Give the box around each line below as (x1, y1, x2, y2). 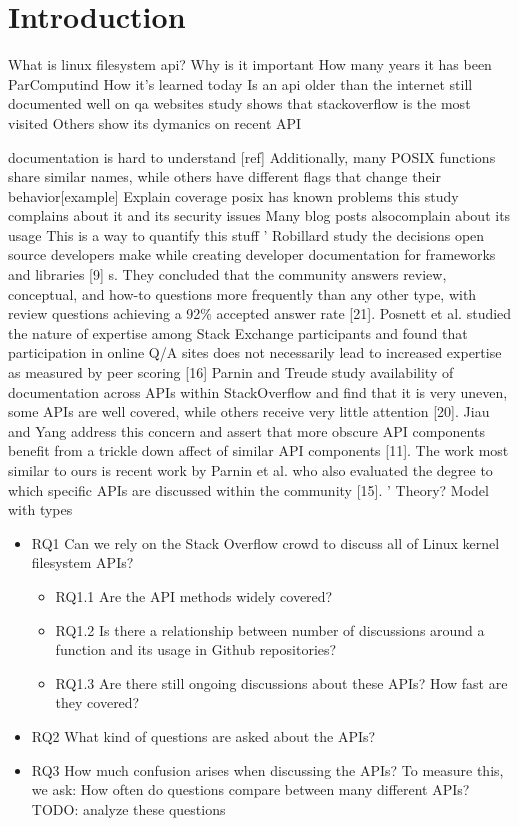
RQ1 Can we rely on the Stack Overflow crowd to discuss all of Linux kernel (31, 532, 500, 553)
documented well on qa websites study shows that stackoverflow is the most (8, 93, 471, 114)
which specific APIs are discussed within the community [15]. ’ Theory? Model (8, 479, 489, 500)
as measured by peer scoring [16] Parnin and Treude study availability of (8, 362, 454, 383)
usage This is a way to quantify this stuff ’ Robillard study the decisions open (8, 224, 485, 245)
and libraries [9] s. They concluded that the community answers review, (8, 264, 447, 285)
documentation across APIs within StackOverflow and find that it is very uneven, (8, 381, 508, 402)
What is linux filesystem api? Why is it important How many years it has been (8, 54, 492, 75)
